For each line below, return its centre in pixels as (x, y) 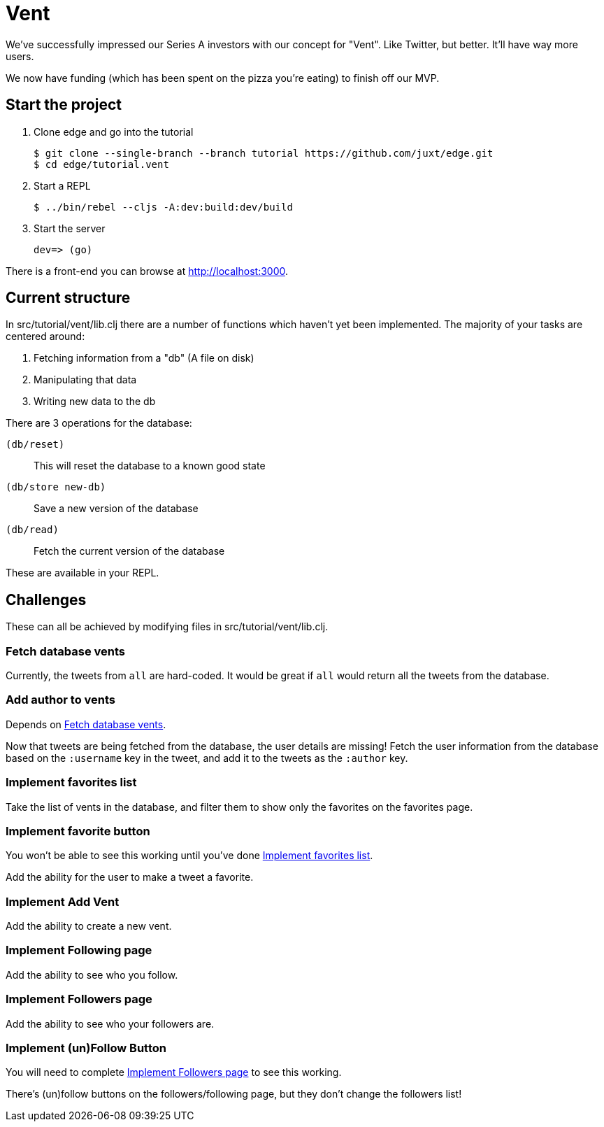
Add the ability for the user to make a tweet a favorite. (130, 877)
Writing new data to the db (95, 402)
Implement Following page (79, 950)
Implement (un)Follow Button (86, 1048)
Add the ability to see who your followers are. (110, 1023)
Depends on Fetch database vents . (86, 724)
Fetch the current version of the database (129, 551)
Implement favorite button (78, 831)
